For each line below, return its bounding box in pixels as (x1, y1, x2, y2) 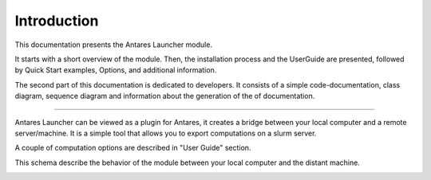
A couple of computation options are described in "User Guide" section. (14, 143, 251, 153)
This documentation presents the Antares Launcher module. (14, 40, 213, 49)
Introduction (14, 12, 99, 29)
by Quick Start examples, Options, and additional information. (14, 65, 217, 75)
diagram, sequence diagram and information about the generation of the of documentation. (14, 92, 315, 101)
